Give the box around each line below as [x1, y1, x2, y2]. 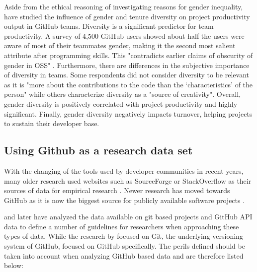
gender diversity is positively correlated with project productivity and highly [4, 98, 238, 109]
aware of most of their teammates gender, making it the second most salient [4, 40, 236, 51]
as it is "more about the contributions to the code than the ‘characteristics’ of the [4, 79, 253, 89]
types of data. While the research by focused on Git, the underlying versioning [4, 231, 243, 241]
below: [4, 260, 23, 271]
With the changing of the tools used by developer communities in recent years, [4, 165, 244, 176]
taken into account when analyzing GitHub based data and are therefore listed [4, 250, 244, 261]
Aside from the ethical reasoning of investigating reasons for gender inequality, [4, 1, 243, 11]
